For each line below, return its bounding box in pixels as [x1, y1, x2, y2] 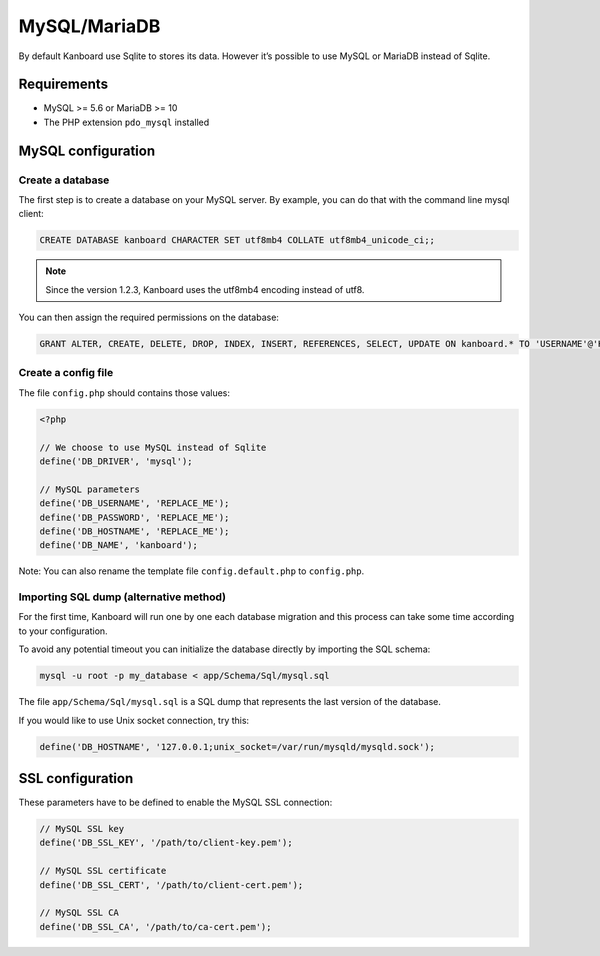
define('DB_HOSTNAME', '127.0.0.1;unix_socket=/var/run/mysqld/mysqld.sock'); [39, 741, 435, 752]
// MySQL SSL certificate [39, 865, 167, 877]
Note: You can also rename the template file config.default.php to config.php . [18, 565, 365, 577]
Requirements [18, 76, 109, 93]
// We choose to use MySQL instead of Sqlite [39, 441, 267, 453]
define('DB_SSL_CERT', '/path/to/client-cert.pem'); [39, 879, 304, 890]
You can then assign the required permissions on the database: [18, 311, 280, 324]
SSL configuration [18, 770, 134, 787]
